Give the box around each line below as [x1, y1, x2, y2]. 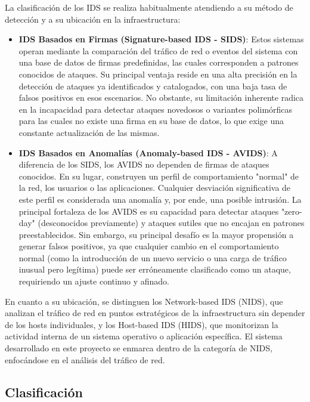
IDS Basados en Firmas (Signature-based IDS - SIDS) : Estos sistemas [18, 33, 304, 45]
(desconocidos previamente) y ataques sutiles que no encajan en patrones [38, 217, 305, 229]
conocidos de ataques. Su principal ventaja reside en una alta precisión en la [18, 67, 297, 80]
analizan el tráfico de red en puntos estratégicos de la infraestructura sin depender [5, 307, 305, 319]
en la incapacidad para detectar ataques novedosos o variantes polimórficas [18, 103, 293, 115]
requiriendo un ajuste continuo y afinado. [18, 275, 170, 287]
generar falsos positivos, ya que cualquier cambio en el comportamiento [18, 240, 279, 252]
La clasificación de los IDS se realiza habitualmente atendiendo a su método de [5, 1, 293, 13]
